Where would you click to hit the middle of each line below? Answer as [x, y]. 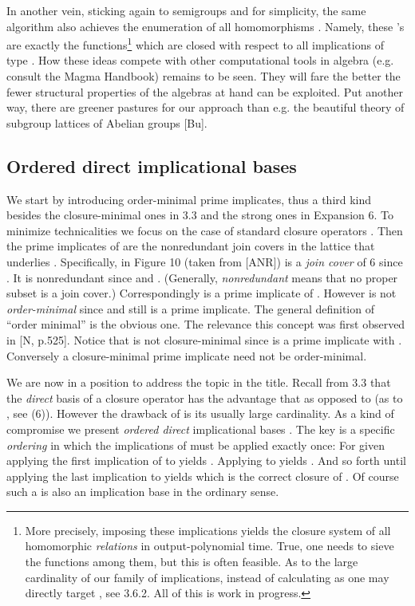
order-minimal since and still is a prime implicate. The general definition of [190, 308]
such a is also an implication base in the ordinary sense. [143, 492]
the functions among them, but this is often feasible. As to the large [192, 562]
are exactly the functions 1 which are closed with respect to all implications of [195, 43]
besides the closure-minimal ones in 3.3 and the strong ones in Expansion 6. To [200, 215]
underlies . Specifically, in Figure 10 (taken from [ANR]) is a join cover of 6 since [205, 261]
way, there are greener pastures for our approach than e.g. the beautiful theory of [206, 107]
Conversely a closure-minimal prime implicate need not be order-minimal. [187, 355]
